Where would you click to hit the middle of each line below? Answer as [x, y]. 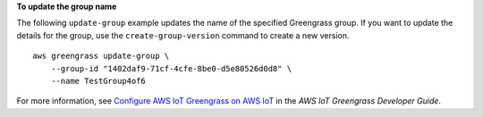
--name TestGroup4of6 [98, 81]
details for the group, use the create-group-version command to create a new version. [183, 35]
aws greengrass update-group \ [101, 56]
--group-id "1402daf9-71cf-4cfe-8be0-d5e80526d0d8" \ [171, 68]
